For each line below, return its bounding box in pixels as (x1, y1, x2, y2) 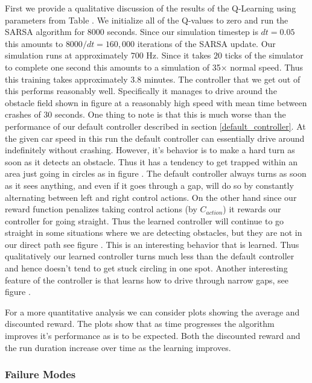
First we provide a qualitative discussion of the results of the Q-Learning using (5, 2, 296, 14)
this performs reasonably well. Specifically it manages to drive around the (5, 84, 277, 97)
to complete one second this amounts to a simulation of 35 (5, 60, 221, 73)
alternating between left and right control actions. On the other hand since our (5, 191, 297, 203)
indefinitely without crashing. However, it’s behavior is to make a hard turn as (5, 144, 295, 156)
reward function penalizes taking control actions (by (5, 203, 197, 215)
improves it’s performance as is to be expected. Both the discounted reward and (5, 329, 301, 342)
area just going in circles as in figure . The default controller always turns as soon (5, 167, 307, 180)
